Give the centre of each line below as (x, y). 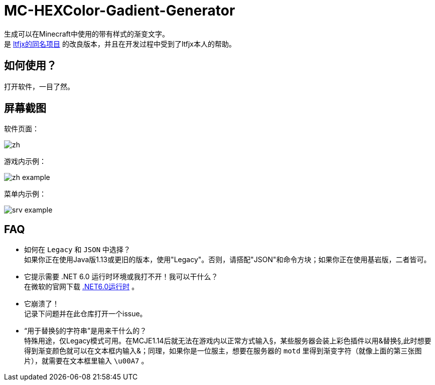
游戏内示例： (25, 161)
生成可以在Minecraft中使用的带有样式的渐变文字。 (87, 34)
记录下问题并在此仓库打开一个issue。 (86, 314)
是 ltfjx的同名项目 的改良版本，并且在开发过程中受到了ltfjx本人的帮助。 (120, 44)
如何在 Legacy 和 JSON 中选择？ (78, 250)
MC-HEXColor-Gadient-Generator (120, 11)
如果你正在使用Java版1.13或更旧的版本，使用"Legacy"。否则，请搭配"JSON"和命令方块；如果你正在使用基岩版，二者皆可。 (228, 260)
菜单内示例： (25, 194)
